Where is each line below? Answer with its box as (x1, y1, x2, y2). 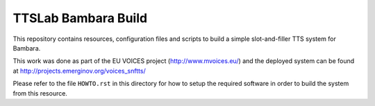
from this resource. (12, 89, 67, 97)
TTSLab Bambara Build (12, 10, 148, 26)
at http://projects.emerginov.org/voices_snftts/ (12, 67, 146, 75)
